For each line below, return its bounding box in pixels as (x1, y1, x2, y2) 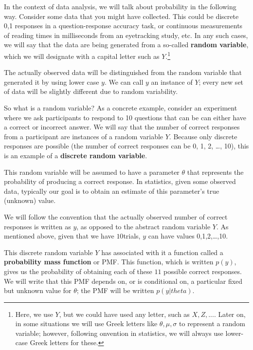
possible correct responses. (163, 266, 242, 276)
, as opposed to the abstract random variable (76, 221, 211, 231)
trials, (123, 231, 141, 241)
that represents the (187, 166, 244, 177)
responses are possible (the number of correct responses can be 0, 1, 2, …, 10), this (4, 141, 249, 151)
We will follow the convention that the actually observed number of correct (4, 211, 228, 221)
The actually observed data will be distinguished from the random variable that (4, 67, 242, 77)
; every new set (199, 76, 244, 87)
